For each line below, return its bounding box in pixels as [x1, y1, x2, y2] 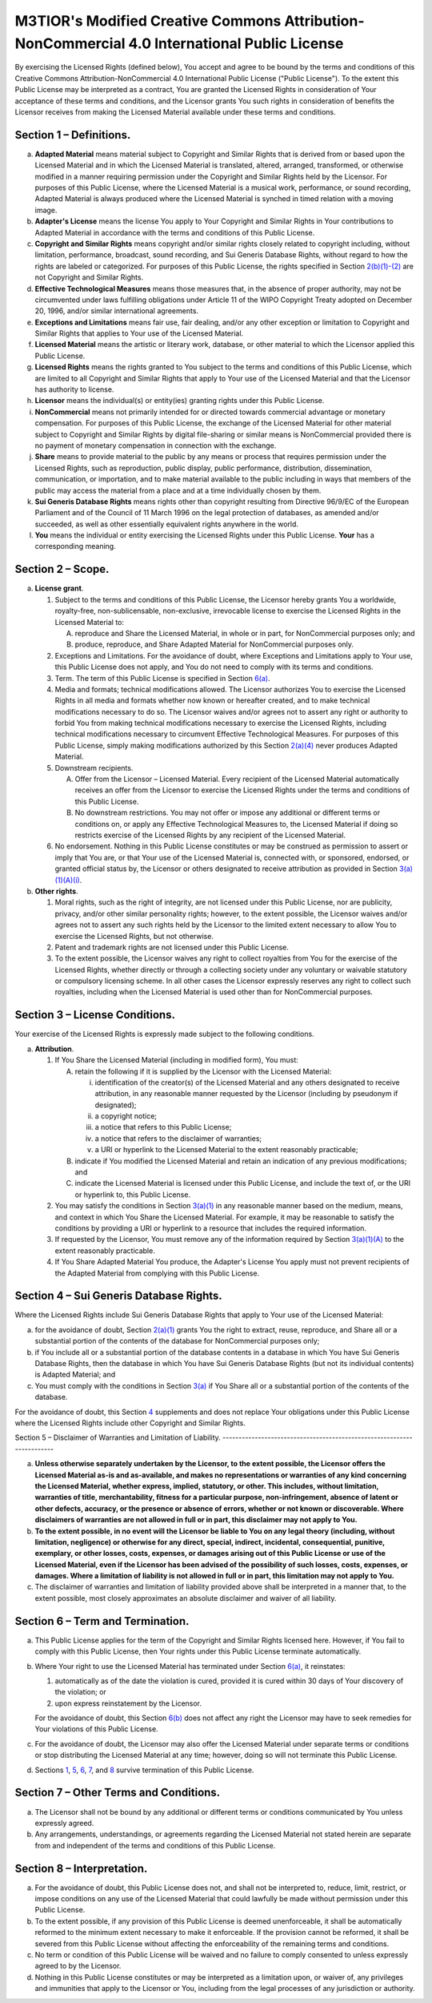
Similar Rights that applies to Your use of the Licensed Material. [34, 328, 244, 338]
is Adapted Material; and [34, 1370, 116, 1380]
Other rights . [34, 886, 79, 896]
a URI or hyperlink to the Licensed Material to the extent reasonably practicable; [94, 1145, 358, 1155]
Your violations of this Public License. [34, 1724, 159, 1734]
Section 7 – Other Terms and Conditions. [14, 1786, 221, 1799]
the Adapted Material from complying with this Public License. [54, 1268, 260, 1278]
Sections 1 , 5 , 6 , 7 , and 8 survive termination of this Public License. [34, 1765, 254, 1775]
